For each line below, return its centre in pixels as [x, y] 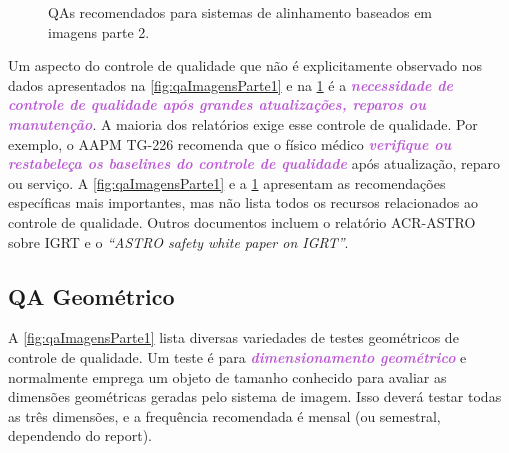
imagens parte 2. [99, 31]
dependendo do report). [80, 435]
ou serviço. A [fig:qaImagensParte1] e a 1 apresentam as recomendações [227, 182]
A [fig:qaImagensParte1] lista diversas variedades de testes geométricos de [233, 337]
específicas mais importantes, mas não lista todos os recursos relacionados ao [243, 202]
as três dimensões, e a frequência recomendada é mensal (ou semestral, [224, 415]
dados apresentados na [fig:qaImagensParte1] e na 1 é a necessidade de [231, 84]
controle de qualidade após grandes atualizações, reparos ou [217, 104]
